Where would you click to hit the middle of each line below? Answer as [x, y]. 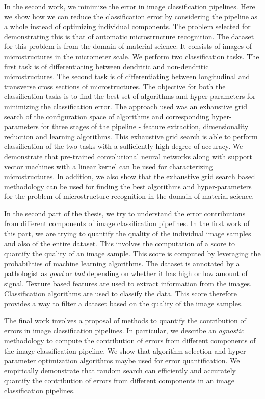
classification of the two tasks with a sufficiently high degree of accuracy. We [124, 146]
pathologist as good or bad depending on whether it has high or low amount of [126, 273]
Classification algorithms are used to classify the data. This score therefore [121, 293]
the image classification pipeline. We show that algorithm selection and [115, 350]
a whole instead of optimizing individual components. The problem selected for [127, 26]
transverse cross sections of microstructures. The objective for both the [115, 86]
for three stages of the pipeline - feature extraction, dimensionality [145, 126]
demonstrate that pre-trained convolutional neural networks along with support [128, 156]
